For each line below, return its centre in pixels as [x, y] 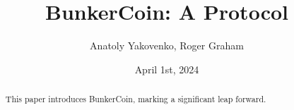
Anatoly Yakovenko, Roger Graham [167, 45]
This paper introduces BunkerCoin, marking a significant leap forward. [136, 99]
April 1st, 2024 [167, 69]
